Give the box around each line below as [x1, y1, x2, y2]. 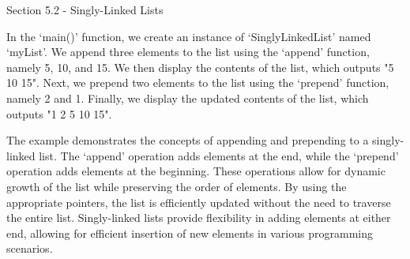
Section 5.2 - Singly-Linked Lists [6, 2, 164, 17]
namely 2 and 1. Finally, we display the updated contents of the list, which [6, 89, 369, 106]
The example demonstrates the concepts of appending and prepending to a [6, 132, 369, 148]
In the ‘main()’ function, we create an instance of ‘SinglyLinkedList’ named [6, 28, 371, 44]
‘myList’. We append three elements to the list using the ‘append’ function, [6, 43, 370, 60]
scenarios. [6, 240, 53, 257]
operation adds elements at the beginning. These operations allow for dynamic [6, 163, 386, 179]
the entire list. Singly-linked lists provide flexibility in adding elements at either [6, 209, 391, 226]
